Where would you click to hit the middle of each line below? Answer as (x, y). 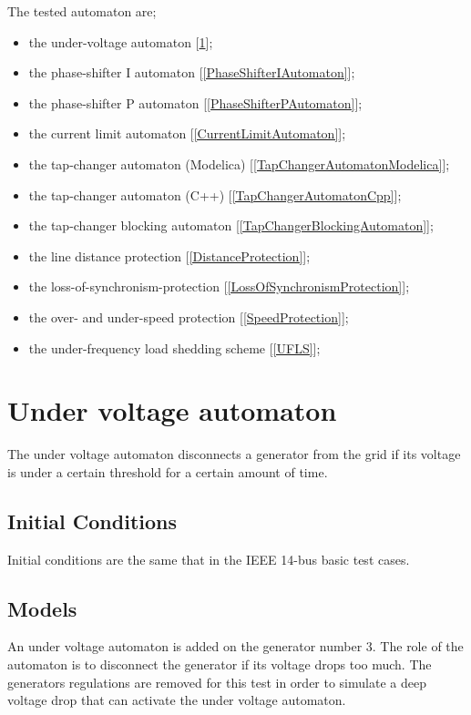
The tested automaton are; (82, 11)
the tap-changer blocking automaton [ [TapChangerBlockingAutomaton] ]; (231, 225)
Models (42, 608)
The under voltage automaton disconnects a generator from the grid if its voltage (234, 454)
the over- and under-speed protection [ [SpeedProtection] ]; (189, 317)
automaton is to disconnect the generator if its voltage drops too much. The (220, 664)
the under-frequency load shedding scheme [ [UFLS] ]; (174, 347)
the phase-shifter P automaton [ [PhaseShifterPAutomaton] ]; (195, 102)
